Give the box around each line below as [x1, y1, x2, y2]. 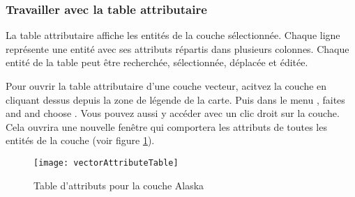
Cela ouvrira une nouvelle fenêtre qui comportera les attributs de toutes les [6, 119, 327, 134]
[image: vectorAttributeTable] [33, 157, 179, 168]
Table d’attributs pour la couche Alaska [33, 178, 204, 192]
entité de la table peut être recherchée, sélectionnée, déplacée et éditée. [6, 55, 308, 70]
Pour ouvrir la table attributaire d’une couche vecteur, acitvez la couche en [6, 79, 327, 93]
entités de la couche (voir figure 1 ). [6, 133, 155, 148]
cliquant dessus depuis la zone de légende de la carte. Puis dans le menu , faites [6, 92, 345, 107]
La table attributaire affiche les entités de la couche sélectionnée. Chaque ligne [6, 28, 340, 42]
